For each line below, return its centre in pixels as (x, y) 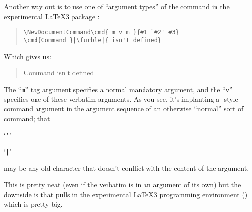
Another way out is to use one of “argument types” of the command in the (117, 6)
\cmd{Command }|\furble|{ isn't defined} (92, 40)
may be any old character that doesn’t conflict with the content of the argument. (126, 168)
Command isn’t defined (59, 73)
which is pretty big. (33, 204)
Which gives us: (28, 56)
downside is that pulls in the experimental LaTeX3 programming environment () (126, 194)
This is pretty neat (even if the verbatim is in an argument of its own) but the (123, 185)
